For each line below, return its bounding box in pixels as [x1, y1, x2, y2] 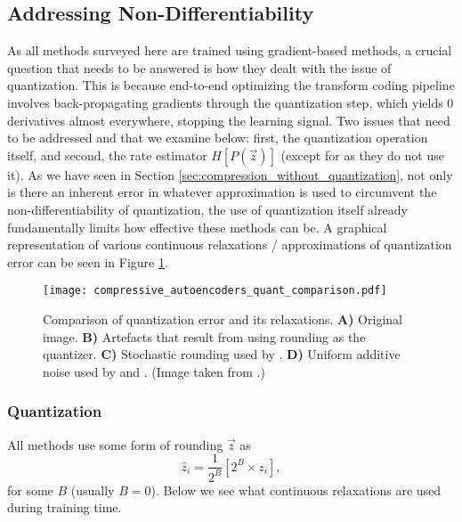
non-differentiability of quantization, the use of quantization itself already [7, 200, 408, 218]
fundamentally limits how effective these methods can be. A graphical [7, 217, 387, 236]
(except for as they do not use [280, 145, 444, 164]
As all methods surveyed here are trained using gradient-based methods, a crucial [7, 41, 452, 60]
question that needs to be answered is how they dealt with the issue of [7, 58, 392, 77]
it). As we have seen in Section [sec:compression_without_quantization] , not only [7, 165, 453, 184]
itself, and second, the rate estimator [7, 145, 207, 164]
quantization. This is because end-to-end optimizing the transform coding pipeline [7, 76, 455, 94]
